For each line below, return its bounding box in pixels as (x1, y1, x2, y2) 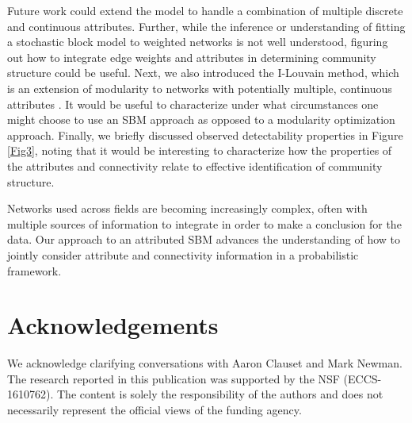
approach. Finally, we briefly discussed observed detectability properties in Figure (7, 126, 403, 143)
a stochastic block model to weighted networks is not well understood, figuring (7, 33, 388, 50)
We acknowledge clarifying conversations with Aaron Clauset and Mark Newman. (7, 355, 402, 371)
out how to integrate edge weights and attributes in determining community (7, 48, 376, 65)
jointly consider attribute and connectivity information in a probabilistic (7, 246, 359, 263)
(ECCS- (343, 370, 382, 386)
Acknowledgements (7, 309, 219, 341)
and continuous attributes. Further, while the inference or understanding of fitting (7, 17, 406, 34)
